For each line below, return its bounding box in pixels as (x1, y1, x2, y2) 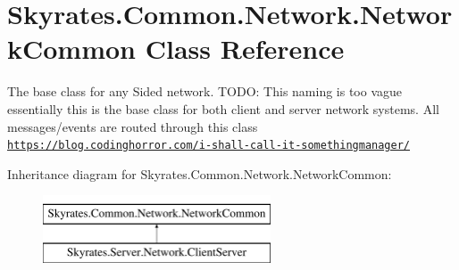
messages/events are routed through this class (7, 117, 258, 135)
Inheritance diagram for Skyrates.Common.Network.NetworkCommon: (7, 164, 392, 183)
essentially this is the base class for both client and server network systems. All (7, 99, 439, 118)
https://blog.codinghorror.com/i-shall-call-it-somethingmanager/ (7, 139, 411, 152)
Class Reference (145, 30, 345, 67)
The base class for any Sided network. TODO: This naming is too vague (7, 82, 403, 101)
